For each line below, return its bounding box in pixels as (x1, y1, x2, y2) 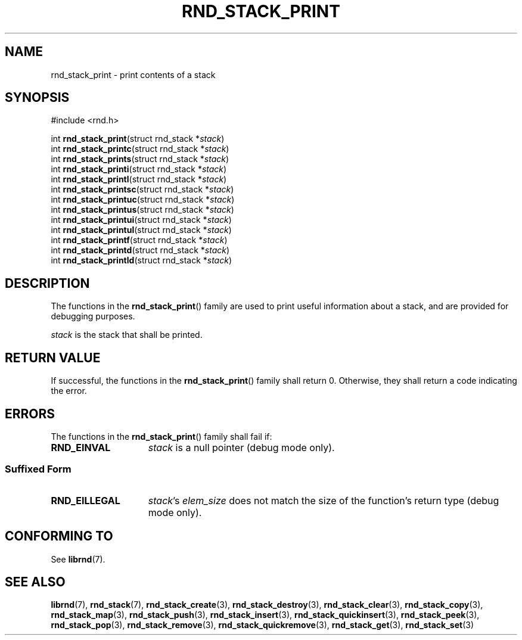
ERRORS (5, 406, 55, 421)
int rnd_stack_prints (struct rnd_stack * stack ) (51, 154, 229, 164)
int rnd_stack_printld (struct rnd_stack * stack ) (51, 255, 232, 266)
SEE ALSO (5, 574, 66, 589)
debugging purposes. (51, 311, 135, 322)
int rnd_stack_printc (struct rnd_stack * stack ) (51, 144, 229, 154)
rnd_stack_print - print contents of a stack (51, 69, 216, 80)
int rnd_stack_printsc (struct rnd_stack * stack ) (51, 184, 234, 195)
